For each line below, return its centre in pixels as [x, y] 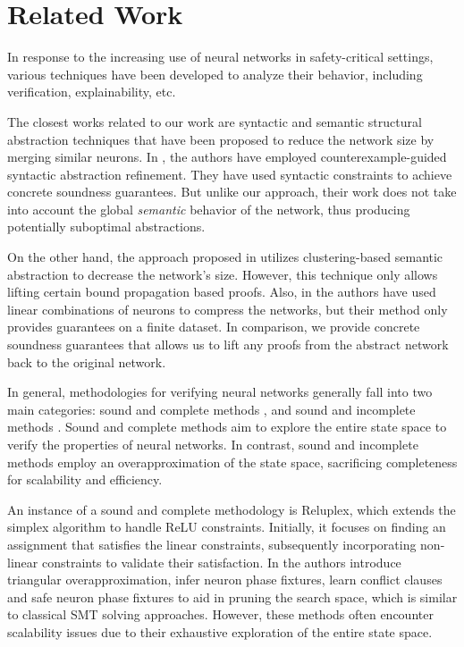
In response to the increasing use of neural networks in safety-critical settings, [220, 57]
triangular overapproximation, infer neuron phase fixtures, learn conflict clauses [225, 580]
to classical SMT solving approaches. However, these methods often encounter [220, 614]
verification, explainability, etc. [92, 92]
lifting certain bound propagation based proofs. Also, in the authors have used [222, 292]
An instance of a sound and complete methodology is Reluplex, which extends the [232, 509]
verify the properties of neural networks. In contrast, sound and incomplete [213, 444]
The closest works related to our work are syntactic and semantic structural [215, 121]
